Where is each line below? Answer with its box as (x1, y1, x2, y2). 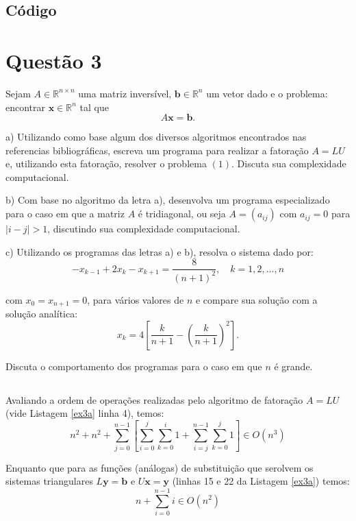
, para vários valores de (87, 292, 184, 306)
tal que (79, 99, 109, 114)
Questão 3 (5, 46, 102, 74)
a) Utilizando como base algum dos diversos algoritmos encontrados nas (5, 130, 307, 144)
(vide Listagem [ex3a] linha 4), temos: (5, 406, 164, 420)
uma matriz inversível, (78, 86, 172, 100)
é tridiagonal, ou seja (138, 206, 226, 221)
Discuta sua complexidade (237, 156, 346, 171)
